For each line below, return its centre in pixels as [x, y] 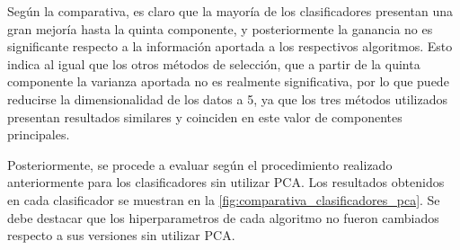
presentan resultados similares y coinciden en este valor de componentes [205, 116]
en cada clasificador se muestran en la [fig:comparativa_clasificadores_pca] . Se [224, 199]
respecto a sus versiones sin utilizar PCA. [121, 235]
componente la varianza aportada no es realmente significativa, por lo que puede [228, 81]
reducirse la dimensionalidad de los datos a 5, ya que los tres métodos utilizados [227, 98]
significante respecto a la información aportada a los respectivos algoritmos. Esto [230, 46]
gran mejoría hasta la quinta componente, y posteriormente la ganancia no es [220, 28]
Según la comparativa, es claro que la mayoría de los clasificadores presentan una [230, 11]
